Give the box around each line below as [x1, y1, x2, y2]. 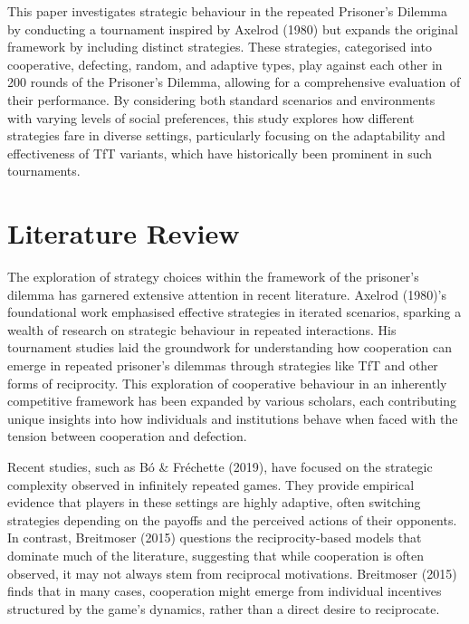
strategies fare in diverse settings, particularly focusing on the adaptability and [7, 126, 445, 145]
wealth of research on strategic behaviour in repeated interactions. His [7, 320, 397, 339]
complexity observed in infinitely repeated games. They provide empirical [7, 475, 415, 494]
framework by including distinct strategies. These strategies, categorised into [7, 37, 432, 56]
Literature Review [7, 215, 240, 252]
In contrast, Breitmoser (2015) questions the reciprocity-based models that [7, 528, 422, 547]
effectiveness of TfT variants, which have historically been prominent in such [7, 143, 433, 162]
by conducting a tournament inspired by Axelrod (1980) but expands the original [7, 19, 458, 38]
